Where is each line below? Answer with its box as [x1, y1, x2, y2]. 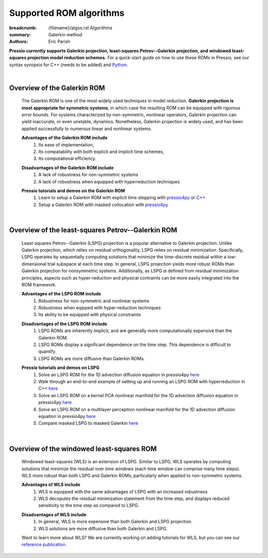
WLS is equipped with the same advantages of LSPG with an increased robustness [38, 488, 208, 494]
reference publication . [21, 542, 67, 548]
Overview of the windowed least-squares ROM [9, 444, 157, 453]
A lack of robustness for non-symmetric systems [38, 172, 138, 178]
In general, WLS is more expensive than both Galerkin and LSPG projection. [38, 519, 193, 525]
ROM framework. [21, 281, 57, 287]
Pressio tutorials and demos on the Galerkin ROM [21, 188, 125, 194]
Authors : [9, 39, 28, 45]
